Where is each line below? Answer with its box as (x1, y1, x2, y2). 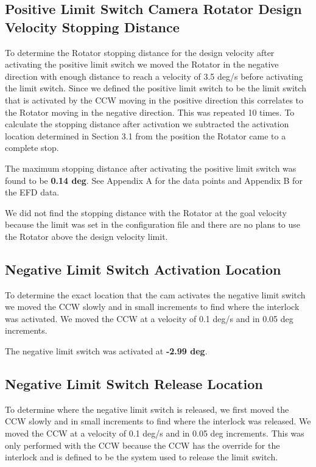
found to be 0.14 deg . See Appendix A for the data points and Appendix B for (5, 174, 303, 186)
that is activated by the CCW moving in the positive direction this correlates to (5, 93, 304, 106)
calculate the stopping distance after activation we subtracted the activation (5, 118, 289, 130)
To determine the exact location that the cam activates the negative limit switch (5, 288, 306, 301)
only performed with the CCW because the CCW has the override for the (5, 438, 280, 451)
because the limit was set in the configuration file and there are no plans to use (5, 218, 301, 231)
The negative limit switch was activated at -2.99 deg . (5, 345, 208, 357)
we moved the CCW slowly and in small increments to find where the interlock (5, 300, 300, 313)
